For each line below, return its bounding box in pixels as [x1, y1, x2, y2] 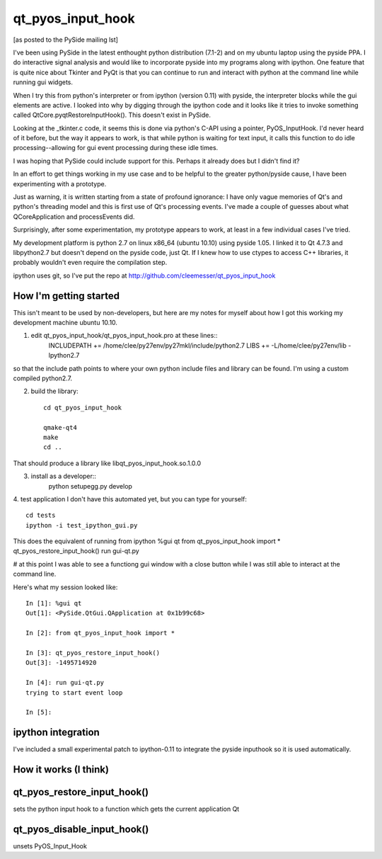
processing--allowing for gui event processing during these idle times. [13, 144, 219, 152]
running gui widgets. [13, 78, 74, 86]
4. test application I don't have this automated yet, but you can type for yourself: [13, 494, 248, 503]
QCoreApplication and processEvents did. [13, 212, 135, 221]
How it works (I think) [13, 763, 110, 775]
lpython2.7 [48, 351, 80, 360]
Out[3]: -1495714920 [25, 659, 97, 667]
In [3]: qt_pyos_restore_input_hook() [25, 649, 161, 656]
